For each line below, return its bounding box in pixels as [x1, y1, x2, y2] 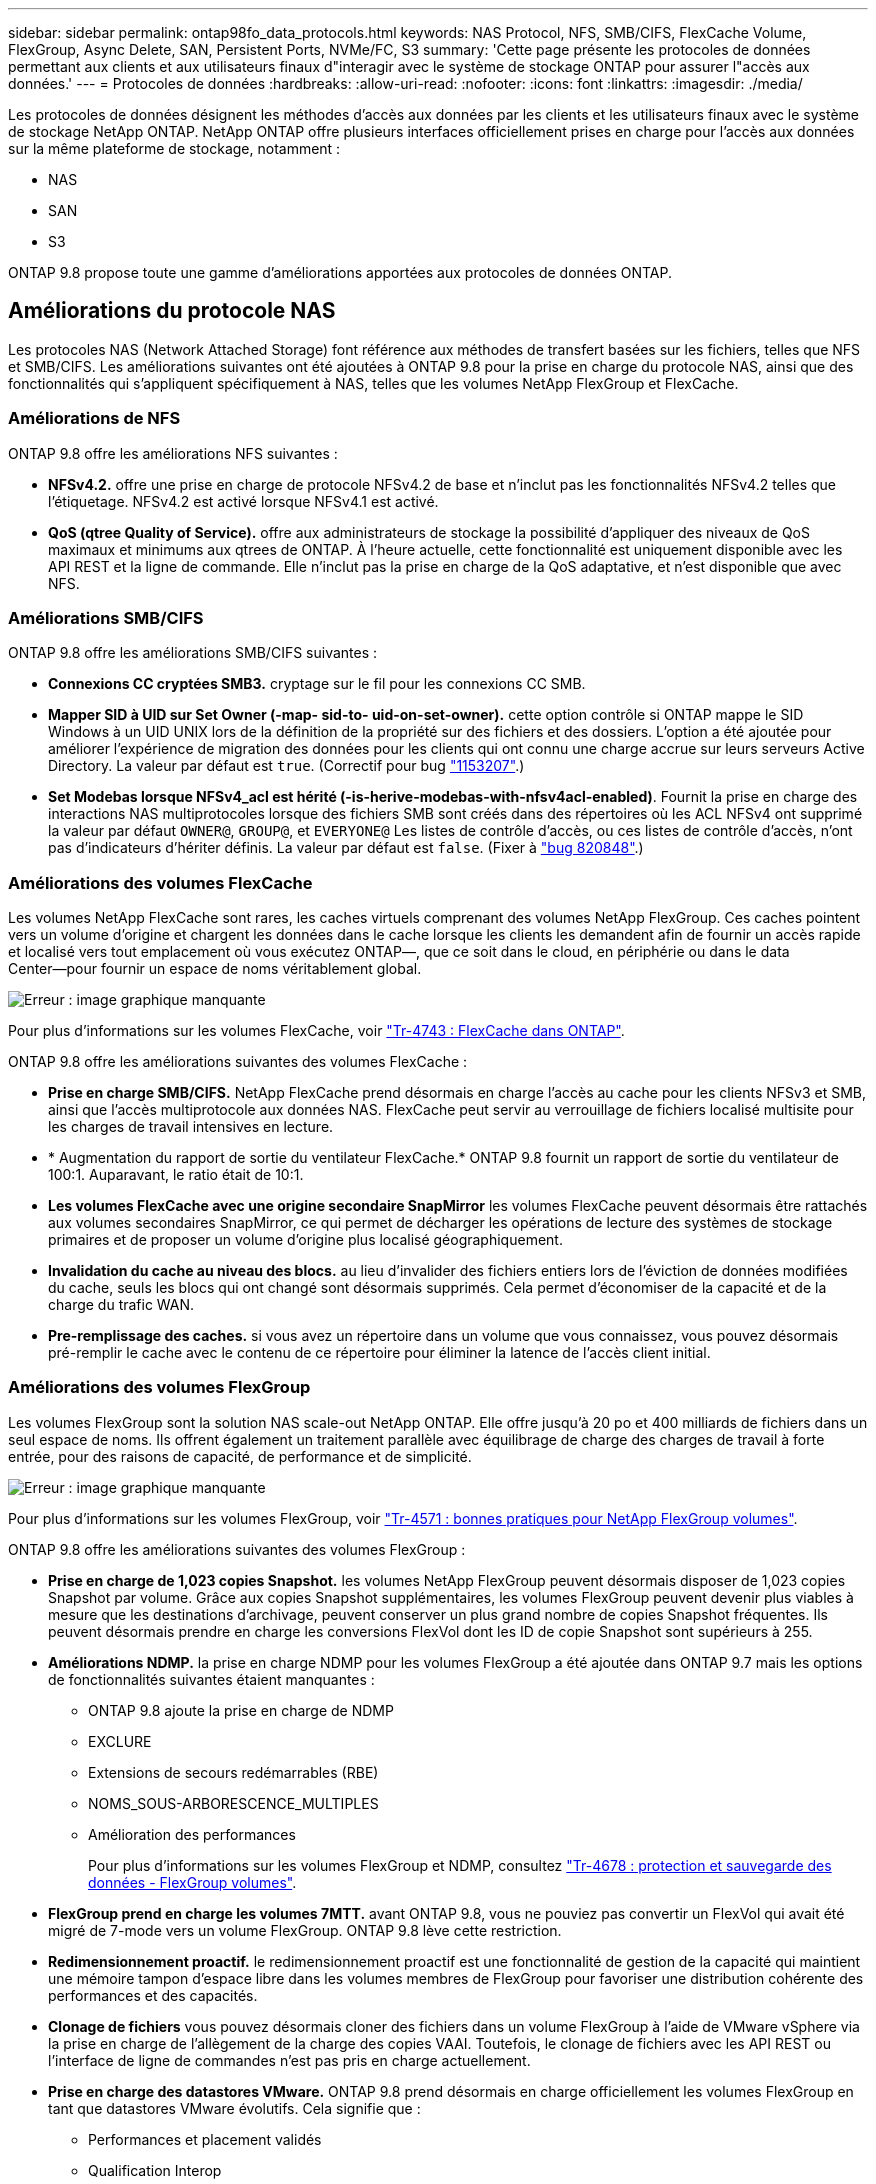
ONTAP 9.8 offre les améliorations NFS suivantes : [8, 444, 338, 462]
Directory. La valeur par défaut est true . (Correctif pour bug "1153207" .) [48, 757, 525, 775]
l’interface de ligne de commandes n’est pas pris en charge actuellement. [48, 2051, 531, 2069]
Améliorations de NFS [8, 408, 181, 429]
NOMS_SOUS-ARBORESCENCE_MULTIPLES [88, 1794, 379, 1812]
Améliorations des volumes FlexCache [8, 872, 313, 893]
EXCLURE [88, 1732, 152, 1750]
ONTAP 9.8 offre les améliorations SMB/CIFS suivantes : [8, 644, 378, 662]
